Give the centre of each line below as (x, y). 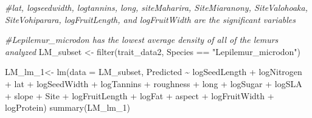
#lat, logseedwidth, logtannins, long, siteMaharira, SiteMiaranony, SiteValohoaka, (157, 7)
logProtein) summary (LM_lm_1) (68, 107)
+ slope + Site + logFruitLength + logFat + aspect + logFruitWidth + (140, 95)
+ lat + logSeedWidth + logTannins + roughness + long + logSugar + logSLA (154, 83)
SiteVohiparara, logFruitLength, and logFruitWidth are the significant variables (150, 19)
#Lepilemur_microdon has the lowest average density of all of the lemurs (142, 40)
